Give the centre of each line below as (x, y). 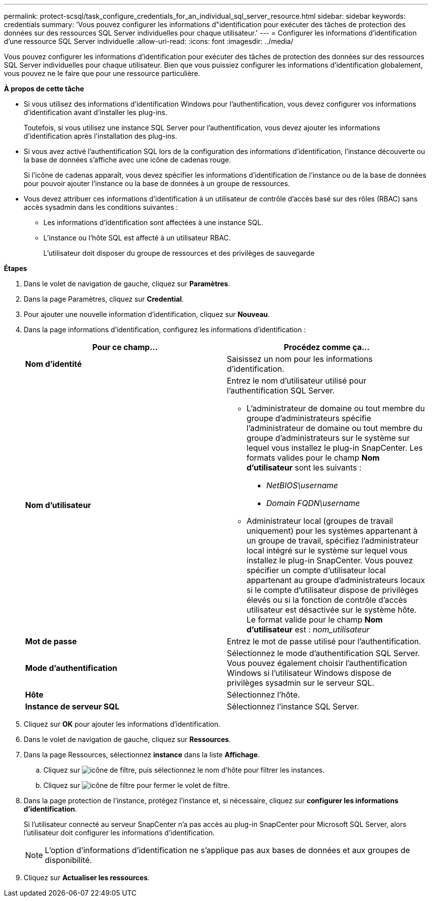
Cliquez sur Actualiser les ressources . (87, 878)
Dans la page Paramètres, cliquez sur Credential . (104, 299)
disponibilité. (69, 860)
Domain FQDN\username (313, 503)
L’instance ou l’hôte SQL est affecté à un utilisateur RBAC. (137, 238)
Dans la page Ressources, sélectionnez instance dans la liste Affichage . (142, 755)
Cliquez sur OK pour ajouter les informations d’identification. (122, 724)
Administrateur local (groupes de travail (320, 521)
